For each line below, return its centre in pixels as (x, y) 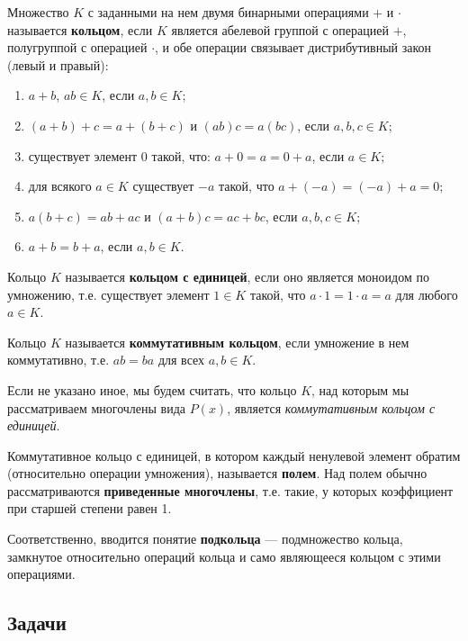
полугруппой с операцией (77, 47)
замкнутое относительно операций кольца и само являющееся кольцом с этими (224, 556)
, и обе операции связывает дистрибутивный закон (293, 47)
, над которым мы (360, 389)
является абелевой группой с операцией (280, 29)
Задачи (37, 623)
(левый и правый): (58, 64)
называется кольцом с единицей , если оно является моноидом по (247, 276)
